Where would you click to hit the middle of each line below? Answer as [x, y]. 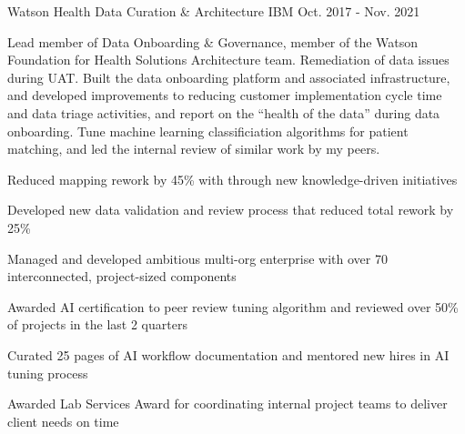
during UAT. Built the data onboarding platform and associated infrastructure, [229, 77]
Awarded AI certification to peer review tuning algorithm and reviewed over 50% [233, 306]
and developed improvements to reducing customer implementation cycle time [225, 95]
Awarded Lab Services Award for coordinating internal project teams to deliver [227, 404]
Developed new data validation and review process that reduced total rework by [231, 210]
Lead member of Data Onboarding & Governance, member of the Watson [213, 41]
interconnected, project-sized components [122, 276]
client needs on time [63, 421]
